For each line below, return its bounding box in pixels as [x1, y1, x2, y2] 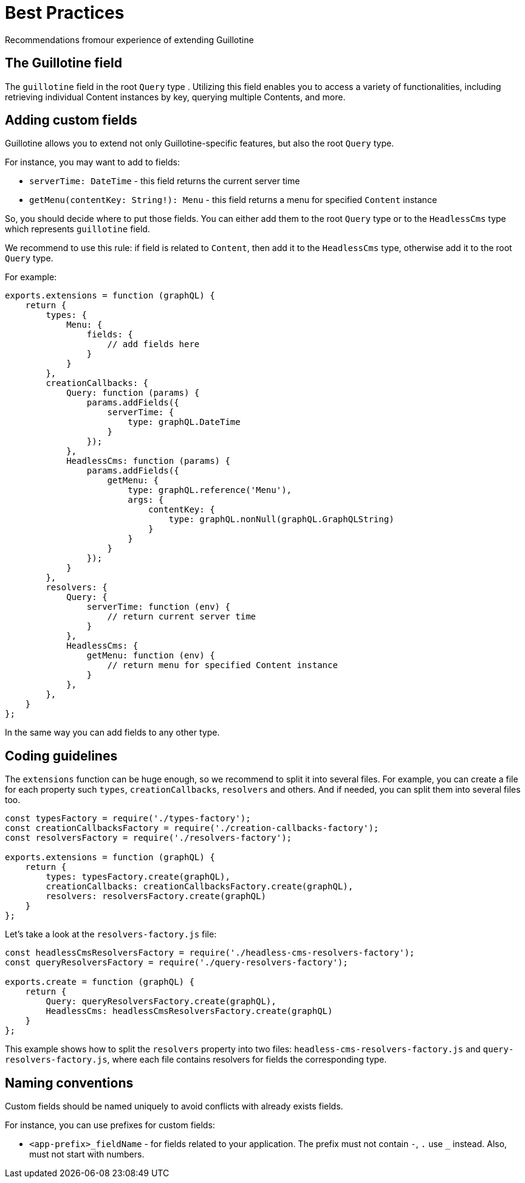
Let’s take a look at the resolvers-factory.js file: [5, 929, 217, 940]
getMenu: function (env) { [86, 650, 215, 661]
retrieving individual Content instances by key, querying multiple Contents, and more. [5, 91, 346, 102]
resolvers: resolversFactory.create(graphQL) [46, 891, 266, 902]
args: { [128, 495, 164, 505]
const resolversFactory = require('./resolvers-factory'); [5, 833, 292, 843]
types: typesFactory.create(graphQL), [46, 872, 230, 882]
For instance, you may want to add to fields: [5, 157, 180, 168]
